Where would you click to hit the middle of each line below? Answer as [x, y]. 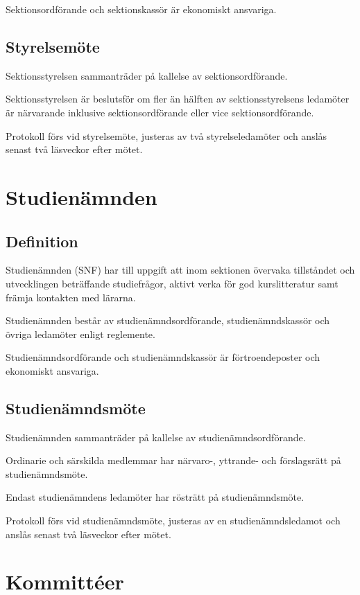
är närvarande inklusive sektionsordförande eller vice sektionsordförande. [160, 112]
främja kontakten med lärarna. [71, 297]
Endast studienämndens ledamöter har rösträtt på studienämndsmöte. [155, 497]
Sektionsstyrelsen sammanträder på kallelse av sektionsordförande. [147, 75]
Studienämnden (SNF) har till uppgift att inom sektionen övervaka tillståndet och [180, 270]
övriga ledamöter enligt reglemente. [80, 334]
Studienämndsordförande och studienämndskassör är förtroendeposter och [163, 357]
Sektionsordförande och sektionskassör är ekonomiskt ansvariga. [141, 9]
